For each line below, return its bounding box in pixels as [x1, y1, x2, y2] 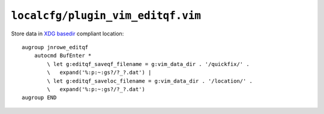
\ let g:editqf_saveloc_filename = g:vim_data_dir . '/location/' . [47, 77, 253, 84]
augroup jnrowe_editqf [22, 44, 89, 50]
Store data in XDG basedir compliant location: [11, 30, 124, 37]
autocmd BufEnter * [34, 52, 92, 59]
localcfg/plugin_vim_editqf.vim [11, 9, 201, 22]
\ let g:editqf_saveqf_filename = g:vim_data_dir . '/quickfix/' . [47, 61, 250, 67]
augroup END [22, 94, 57, 101]
